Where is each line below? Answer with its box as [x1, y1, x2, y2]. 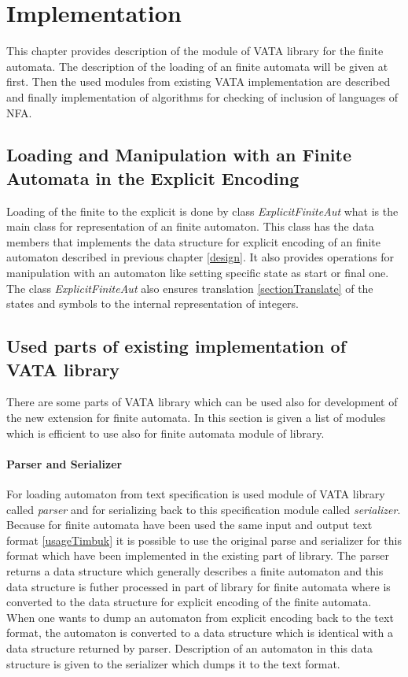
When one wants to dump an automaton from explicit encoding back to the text [6, 609, 394, 625]
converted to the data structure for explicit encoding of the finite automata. [6, 594, 372, 610]
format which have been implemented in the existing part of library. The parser [6, 547, 389, 564]
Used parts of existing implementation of [6, 334, 347, 358]
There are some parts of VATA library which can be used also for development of [6, 394, 398, 410]
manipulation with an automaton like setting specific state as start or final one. [6, 265, 389, 281]
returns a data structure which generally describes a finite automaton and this [6, 562, 384, 579]
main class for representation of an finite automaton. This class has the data [6, 218, 374, 235]
